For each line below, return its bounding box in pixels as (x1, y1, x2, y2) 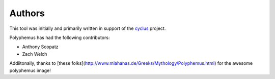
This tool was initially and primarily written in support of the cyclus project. (9, 25, 166, 31)
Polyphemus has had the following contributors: (9, 34, 110, 41)
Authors (9, 8, 45, 19)
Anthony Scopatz (22, 44, 59, 50)
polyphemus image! (9, 67, 51, 73)
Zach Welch (22, 51, 47, 57)
